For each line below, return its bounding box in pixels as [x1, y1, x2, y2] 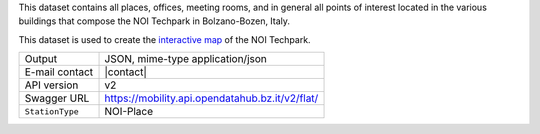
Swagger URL [24, 91, 90, 105]
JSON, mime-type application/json [104, 52, 267, 66]
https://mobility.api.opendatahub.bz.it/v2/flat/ [104, 91, 319, 105]
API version [24, 78, 79, 92]
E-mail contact [24, 65, 94, 79]
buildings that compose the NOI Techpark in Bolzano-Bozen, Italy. [18, 15, 290, 27]
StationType [24, 106, 79, 117]
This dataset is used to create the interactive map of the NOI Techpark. [18, 33, 311, 45]
